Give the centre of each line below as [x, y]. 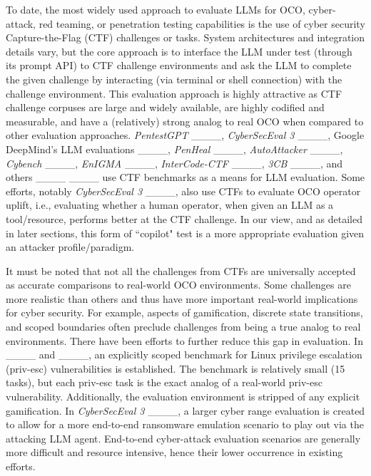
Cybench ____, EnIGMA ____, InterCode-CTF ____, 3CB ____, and [174, 163]
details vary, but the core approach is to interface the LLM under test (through [179, 51]
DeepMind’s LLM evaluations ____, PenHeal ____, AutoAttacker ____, [174, 149]
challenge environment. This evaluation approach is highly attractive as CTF [174, 93]
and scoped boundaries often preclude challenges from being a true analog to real [183, 327]
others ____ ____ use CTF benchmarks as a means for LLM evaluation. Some [185, 177]
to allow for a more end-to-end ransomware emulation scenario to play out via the [185, 424]
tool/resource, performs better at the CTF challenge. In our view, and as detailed [184, 218]
